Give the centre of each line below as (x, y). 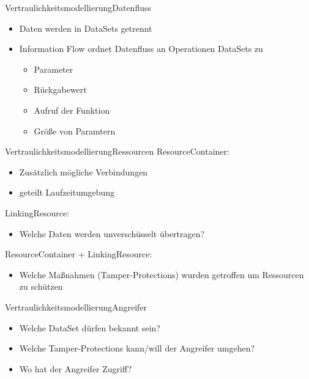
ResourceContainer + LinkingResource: (79, 254)
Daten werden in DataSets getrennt (86, 28)
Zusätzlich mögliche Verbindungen (84, 171)
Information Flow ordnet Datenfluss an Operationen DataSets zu (141, 49)
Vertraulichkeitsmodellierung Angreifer (76, 307)
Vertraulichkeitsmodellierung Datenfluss (78, 7)
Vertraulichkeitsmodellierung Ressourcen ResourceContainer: (117, 151)
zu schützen (41, 286)
